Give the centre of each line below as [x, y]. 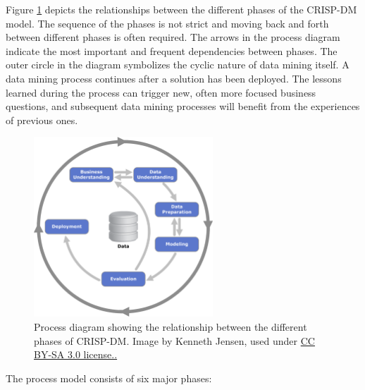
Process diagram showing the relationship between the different [171, 327]
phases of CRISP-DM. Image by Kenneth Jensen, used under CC [174, 340]
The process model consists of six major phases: [109, 378]
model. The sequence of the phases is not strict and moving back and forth [167, 23]
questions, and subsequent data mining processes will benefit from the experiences [183, 106]
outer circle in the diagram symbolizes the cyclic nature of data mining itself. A [178, 65]
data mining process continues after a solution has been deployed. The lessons [174, 78]
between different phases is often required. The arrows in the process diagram [173, 37]
